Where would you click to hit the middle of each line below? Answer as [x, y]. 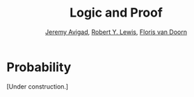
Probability [39, 67]
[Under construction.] [38, 86]
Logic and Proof [116, 13]
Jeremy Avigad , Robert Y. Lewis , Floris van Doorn [116, 32]
